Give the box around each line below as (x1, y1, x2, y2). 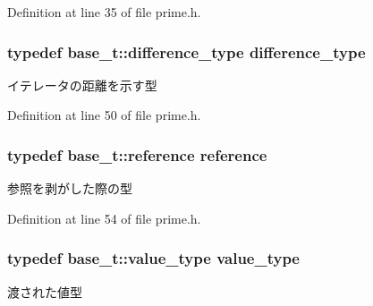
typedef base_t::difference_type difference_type (7, 40, 366, 63)
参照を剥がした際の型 (7, 179, 132, 198)
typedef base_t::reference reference (7, 143, 267, 166)
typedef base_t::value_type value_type (7, 247, 300, 269)
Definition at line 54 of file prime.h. (7, 208, 201, 227)
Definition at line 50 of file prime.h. (7, 106, 201, 124)
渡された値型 (7, 282, 82, 301)
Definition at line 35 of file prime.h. (7, 3, 201, 21)
